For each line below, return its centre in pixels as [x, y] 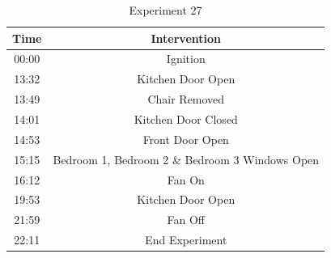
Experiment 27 [165, 10]
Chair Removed [186, 99]
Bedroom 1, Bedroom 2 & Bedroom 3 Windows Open [186, 159]
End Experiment [186, 240]
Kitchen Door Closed [186, 118]
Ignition [186, 59]
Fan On [186, 179]
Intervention [186, 38]
